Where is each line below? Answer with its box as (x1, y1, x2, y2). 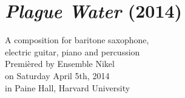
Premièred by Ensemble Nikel (5, 57, 115, 70)
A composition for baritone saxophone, (5, 33, 149, 46)
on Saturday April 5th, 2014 (5, 69, 110, 82)
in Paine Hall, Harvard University (5, 81, 130, 94)
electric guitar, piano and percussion (5, 45, 140, 58)
